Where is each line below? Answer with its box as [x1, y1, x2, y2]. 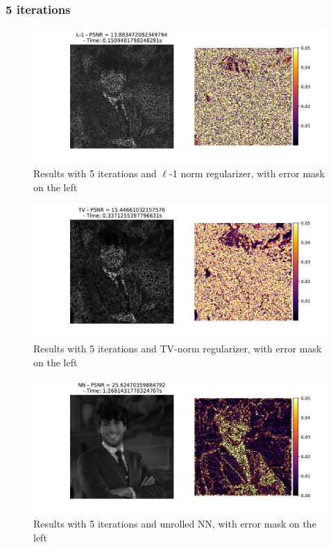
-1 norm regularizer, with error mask [169, 166, 325, 180]
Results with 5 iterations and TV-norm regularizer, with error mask [33, 341, 322, 355]
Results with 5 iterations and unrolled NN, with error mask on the [33, 516, 316, 530]
